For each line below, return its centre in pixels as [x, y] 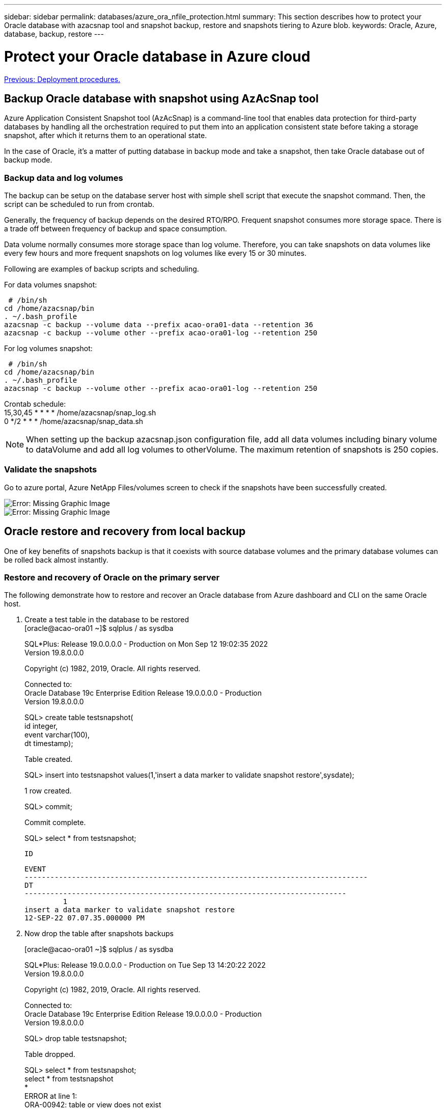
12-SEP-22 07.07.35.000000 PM [85, 918]
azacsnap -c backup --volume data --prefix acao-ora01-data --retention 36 [159, 325]
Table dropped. [50, 1054]
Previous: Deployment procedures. [62, 79]
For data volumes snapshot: [51, 285]
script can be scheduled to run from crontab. [79, 204]
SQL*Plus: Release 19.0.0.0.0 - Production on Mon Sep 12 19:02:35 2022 [146, 644]
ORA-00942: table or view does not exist [93, 1105]
